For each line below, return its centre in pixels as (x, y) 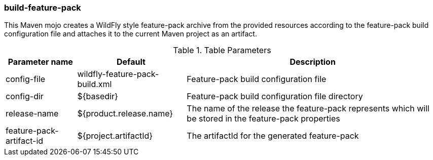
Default (131, 62)
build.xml (95, 84)
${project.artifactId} (115, 136)
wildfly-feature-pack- (118, 74)
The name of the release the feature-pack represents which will (308, 109)
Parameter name (40, 62)
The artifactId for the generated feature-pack (273, 136)
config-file (26, 79)
